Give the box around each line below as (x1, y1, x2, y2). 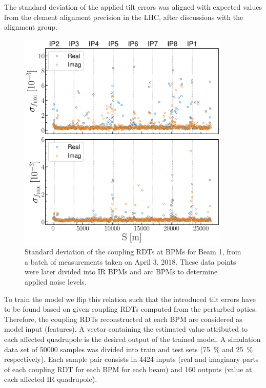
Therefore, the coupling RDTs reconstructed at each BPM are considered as (4, 313, 242, 324)
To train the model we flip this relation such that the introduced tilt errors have (4, 293, 256, 304)
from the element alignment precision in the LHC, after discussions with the (4, 11, 243, 22)
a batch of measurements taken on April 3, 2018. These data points (25, 256, 236, 267)
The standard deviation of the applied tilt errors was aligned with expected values (4, 2, 262, 12)
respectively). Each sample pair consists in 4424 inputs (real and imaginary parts (4, 354, 259, 364)
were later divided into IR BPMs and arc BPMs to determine (25, 266, 218, 277)
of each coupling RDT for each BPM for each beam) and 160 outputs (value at (4, 363, 252, 374)
